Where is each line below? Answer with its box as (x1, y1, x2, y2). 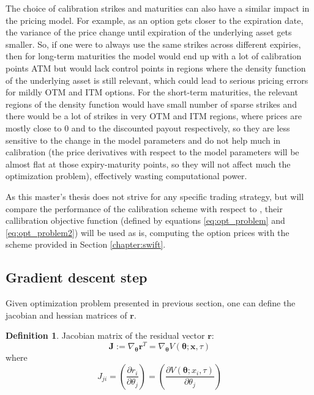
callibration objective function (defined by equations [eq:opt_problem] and (6, 214, 285, 227)
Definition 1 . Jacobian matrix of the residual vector (6, 329, 205, 342)
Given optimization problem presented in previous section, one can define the (6, 297, 296, 309)
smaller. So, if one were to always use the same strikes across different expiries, (6, 37, 301, 50)
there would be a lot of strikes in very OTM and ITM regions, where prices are (6, 109, 302, 122)
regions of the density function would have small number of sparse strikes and (6, 97, 297, 110)
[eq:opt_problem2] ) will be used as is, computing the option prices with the (6, 226, 290, 238)
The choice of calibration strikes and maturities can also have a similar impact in (6, 2, 310, 14)
